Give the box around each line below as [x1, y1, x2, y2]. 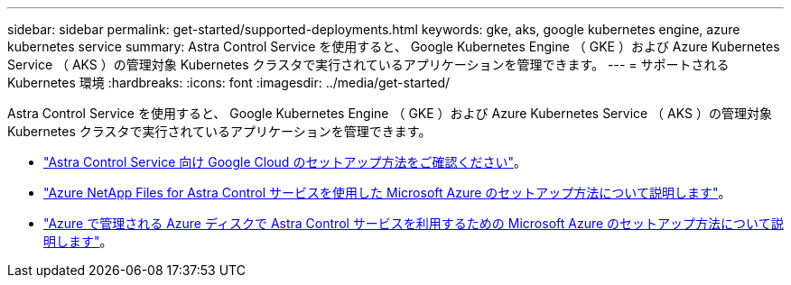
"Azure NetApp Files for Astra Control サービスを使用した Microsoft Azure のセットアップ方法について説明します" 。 [43, 185, 731, 200]
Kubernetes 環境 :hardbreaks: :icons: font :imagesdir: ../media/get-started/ [7, 75, 451, 90]
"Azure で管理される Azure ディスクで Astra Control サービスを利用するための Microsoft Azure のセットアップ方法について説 [43, 216, 784, 231]
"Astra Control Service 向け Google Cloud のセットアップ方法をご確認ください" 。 [43, 154, 526, 170]
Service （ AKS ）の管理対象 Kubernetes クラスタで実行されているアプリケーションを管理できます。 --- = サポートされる [7, 57, 730, 72]
